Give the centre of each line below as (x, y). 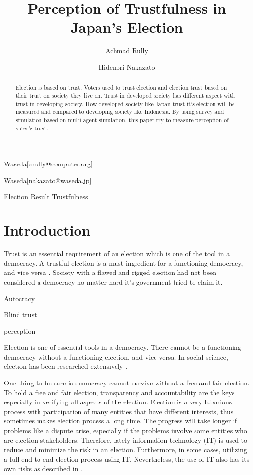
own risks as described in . (43, 468)
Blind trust (20, 315)
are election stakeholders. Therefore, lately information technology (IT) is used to (126, 440)
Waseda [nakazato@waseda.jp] (48, 180)
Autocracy (19, 298)
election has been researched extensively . (66, 366)
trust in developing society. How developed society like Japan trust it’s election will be (125, 103)
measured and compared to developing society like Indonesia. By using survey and (120, 112)
